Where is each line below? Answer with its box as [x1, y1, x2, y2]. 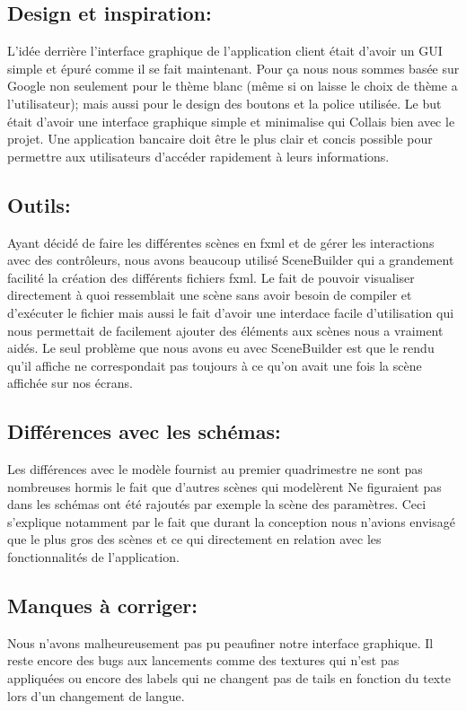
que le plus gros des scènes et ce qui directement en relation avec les [7, 530, 382, 549]
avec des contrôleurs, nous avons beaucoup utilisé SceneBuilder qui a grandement [7, 250, 454, 269]
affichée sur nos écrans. [7, 373, 133, 392]
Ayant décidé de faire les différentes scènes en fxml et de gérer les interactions [7, 233, 435, 251]
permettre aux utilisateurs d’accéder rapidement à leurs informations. [7, 146, 390, 165]
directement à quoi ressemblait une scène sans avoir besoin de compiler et [7, 285, 412, 304]
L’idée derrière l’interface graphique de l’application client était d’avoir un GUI [7, 41, 443, 60]
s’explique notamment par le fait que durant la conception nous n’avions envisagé [7, 512, 455, 531]
